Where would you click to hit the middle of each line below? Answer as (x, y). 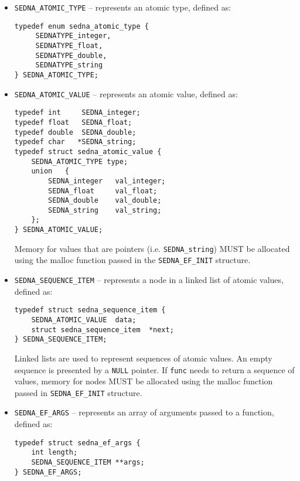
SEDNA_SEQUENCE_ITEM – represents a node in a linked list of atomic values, (149, 280)
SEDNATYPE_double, (71, 55)
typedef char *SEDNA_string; (75, 142)
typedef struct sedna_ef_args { (77, 443)
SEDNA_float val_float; (103, 191)
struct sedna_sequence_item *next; (103, 330)
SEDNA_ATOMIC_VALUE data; (84, 320)
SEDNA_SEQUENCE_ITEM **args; (88, 463)
